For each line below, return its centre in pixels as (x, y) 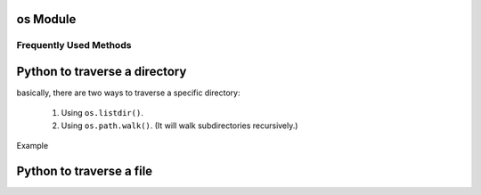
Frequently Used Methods (74, 45)
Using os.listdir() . (102, 113)
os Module (46, 19)
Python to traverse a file (85, 171)
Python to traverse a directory (102, 72)
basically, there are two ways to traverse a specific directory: (128, 93)
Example (33, 146)
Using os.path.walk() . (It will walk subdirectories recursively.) (179, 126)
